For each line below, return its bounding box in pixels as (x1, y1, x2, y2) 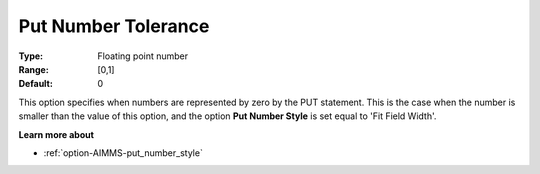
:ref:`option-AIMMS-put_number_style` (43, 146, 204, 159)
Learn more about (18, 128, 95, 140)
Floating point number (97, 50, 189, 62)
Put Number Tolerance (18, 15, 210, 37)
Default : (18, 78, 54, 90)
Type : (18, 50, 44, 62)
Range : (18, 63, 49, 75)
